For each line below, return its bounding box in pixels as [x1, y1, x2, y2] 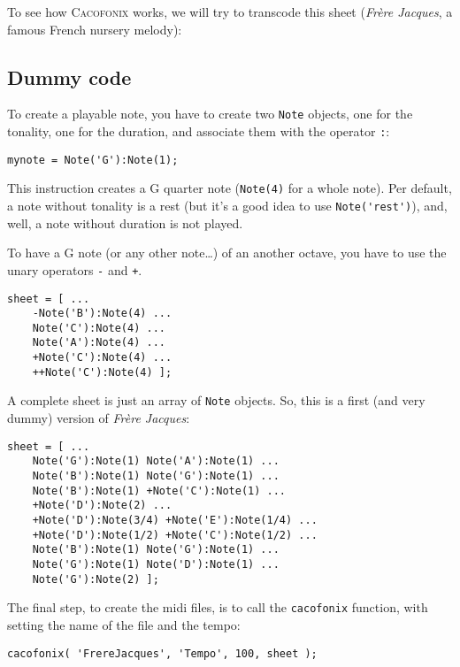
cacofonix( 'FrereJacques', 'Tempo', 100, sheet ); [7, 647, 318, 660]
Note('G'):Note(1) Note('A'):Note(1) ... [32, 455, 280, 468]
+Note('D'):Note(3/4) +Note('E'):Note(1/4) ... [32, 513, 318, 526]
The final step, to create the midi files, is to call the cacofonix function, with [7, 598, 428, 617]
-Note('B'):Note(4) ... [32, 307, 172, 320]
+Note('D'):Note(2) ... [32, 499, 172, 512]
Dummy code [7, 63, 132, 90]
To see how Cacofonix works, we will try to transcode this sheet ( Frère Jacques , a [7, 3, 453, 20]
